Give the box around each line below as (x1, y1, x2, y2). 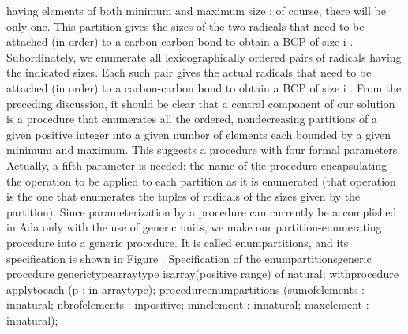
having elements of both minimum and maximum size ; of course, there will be (6, 2, 386, 18)
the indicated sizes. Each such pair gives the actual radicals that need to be (6, 64, 372, 81)
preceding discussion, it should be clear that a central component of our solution (6, 95, 395, 111)
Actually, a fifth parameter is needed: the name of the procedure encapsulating (6, 156, 387, 173)
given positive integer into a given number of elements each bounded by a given (6, 126, 391, 142)
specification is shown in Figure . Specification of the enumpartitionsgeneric (6, 250, 372, 266)
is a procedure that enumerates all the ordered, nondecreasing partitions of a (6, 111, 377, 127)
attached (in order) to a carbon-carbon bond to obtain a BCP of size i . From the (6, 79, 402, 96)
